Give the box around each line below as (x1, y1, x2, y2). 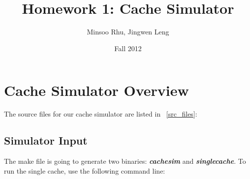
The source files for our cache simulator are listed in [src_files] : (4, 109, 197, 119)
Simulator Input (4, 133, 88, 148)
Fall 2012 (114, 43, 142, 53)
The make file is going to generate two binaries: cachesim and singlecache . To (4, 156, 246, 166)
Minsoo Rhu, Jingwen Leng (87, 27, 169, 37)
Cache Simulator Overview (4, 80, 189, 100)
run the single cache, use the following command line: (4, 165, 165, 176)
